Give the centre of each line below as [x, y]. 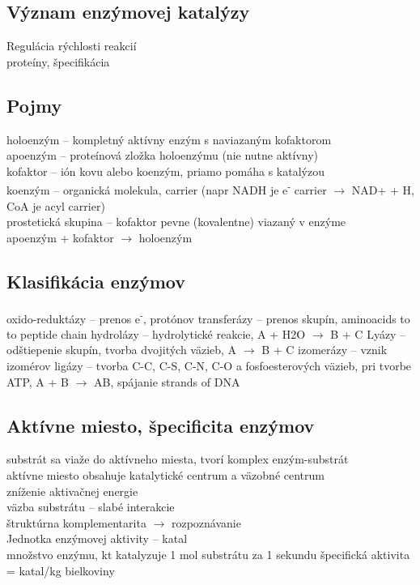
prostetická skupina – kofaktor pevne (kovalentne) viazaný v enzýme [176, 222]
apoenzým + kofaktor [60, 237]
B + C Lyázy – [368, 333]
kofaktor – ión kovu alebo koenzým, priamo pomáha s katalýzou [165, 171]
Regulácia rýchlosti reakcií [72, 46]
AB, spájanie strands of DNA [167, 381]
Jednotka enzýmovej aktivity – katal [97, 538]
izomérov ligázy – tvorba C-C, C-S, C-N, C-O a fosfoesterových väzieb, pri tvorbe [209, 366]
